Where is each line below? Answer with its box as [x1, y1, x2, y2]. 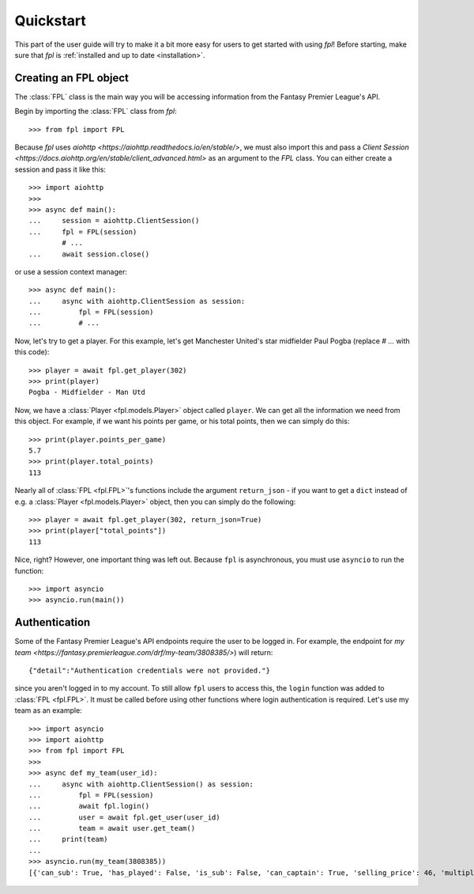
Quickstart [14, 12, 87, 29]
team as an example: [14, 706, 82, 715]
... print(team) [28, 835, 108, 844]
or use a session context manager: [14, 267, 128, 276]
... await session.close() [28, 249, 150, 259]
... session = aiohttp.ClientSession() [28, 216, 200, 225]
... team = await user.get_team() [28, 824, 196, 833]
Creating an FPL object [14, 71, 130, 85]
